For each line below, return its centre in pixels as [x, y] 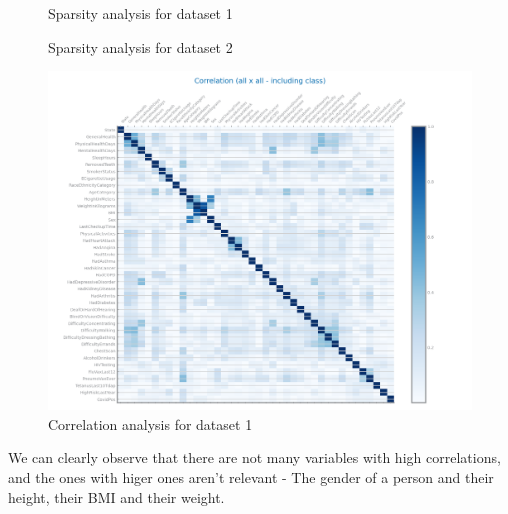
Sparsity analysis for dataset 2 [140, 46]
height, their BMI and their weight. [116, 496]
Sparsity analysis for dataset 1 [140, 13]
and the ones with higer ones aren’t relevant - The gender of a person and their [251, 477]
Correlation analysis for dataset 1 [150, 423]
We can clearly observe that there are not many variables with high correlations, [254, 457]
